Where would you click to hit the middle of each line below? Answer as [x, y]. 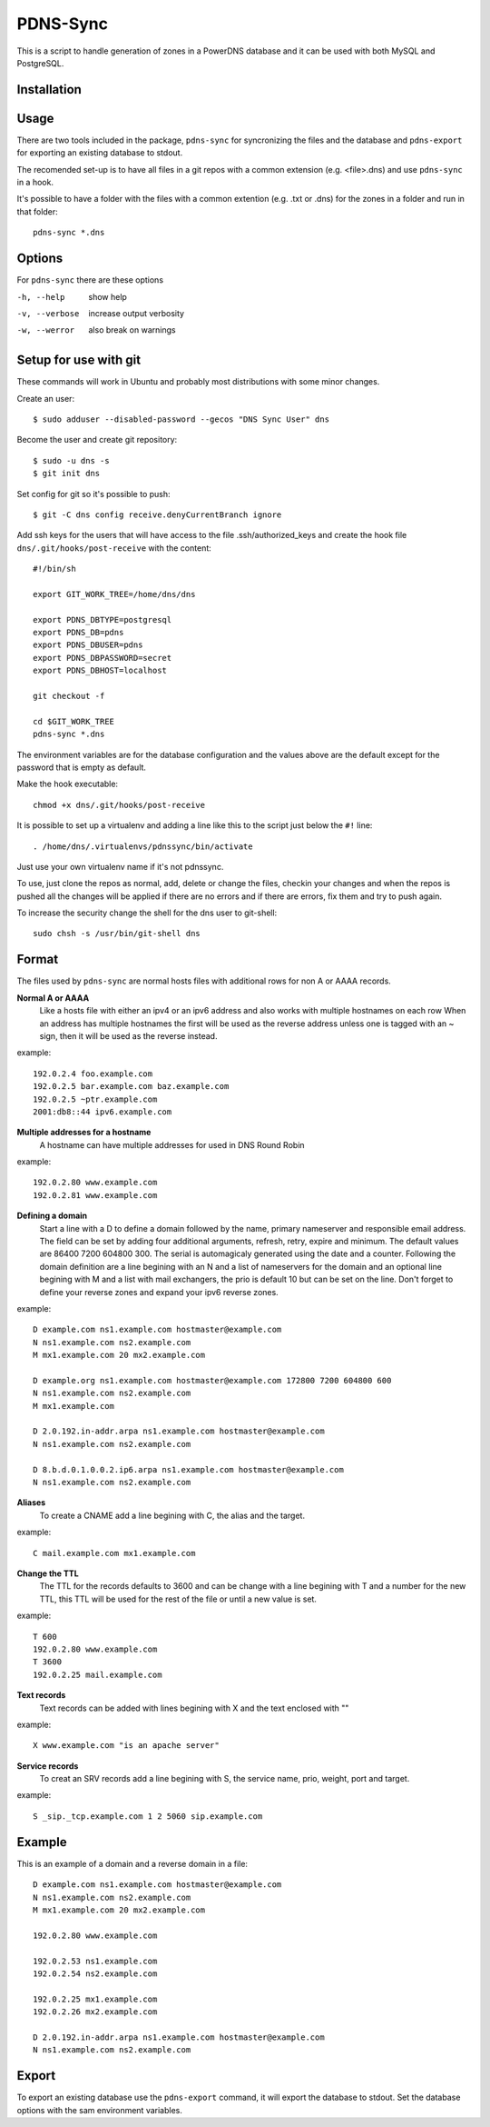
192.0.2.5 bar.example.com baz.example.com [131, 1087]
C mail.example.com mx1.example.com [114, 1553]
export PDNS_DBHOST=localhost [100, 671]
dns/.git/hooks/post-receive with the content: [114, 548]
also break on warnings [132, 330]
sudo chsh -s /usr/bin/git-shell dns [117, 934]
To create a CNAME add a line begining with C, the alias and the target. [172, 1515]
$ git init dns [67, 474]
